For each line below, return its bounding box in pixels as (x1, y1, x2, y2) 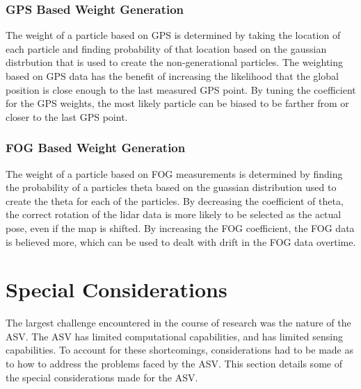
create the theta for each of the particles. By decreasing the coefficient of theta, (6, 193, 344, 208)
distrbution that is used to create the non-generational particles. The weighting (6, 55, 344, 69)
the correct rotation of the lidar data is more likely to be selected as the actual (6, 207, 342, 222)
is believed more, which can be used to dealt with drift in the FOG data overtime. (6, 234, 356, 249)
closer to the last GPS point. (6, 109, 128, 124)
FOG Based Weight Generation (6, 139, 186, 156)
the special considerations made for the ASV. (6, 370, 198, 384)
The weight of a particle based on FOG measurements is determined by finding (6, 166, 343, 181)
